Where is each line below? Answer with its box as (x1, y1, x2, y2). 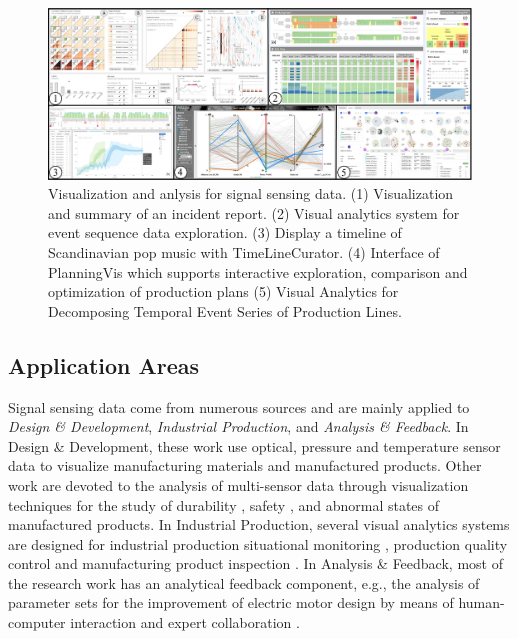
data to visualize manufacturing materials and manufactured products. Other (8, 455, 482, 476)
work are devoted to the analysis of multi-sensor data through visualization (8, 474, 469, 495)
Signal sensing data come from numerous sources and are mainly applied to (8, 396, 470, 417)
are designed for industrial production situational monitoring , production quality (8, 533, 508, 554)
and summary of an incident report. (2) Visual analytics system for (48, 202, 460, 223)
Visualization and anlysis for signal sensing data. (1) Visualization (48, 183, 454, 204)
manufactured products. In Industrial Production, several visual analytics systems (8, 514, 510, 535)
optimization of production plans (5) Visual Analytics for (48, 281, 399, 302)
